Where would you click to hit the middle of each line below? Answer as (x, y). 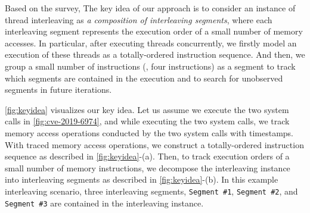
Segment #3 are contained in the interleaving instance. (104, 203)
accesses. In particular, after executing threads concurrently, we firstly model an (151, 43)
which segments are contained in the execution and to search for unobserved (144, 78)
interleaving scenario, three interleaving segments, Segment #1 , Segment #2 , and (151, 191)
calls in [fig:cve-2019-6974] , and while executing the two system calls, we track (147, 121)
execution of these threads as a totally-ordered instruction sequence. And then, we (155, 54)
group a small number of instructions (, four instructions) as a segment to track (150, 66)
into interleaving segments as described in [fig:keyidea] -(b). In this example (142, 179)
